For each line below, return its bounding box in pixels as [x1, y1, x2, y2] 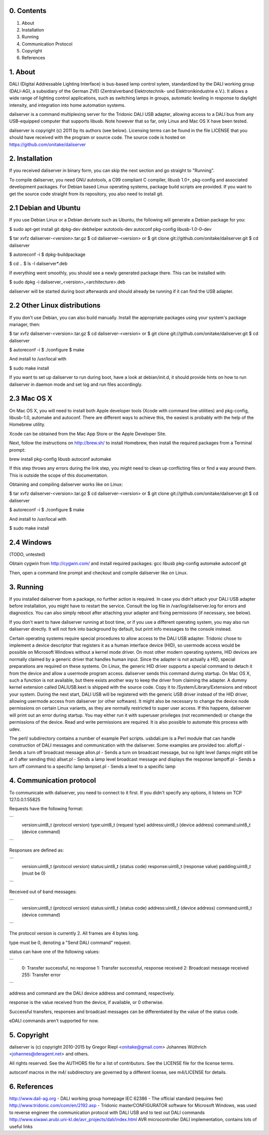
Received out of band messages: [9, 889, 77, 895]
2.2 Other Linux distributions [9, 301, 101, 310]
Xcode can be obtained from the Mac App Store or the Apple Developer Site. [9, 430, 167, 437]
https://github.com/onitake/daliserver [9, 141, 86, 147]
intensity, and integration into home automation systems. [9, 102, 126, 108]
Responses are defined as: [9, 847, 64, 853]
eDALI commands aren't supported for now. [9, 1018, 99, 1024]
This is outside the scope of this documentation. [9, 472, 108, 478]
